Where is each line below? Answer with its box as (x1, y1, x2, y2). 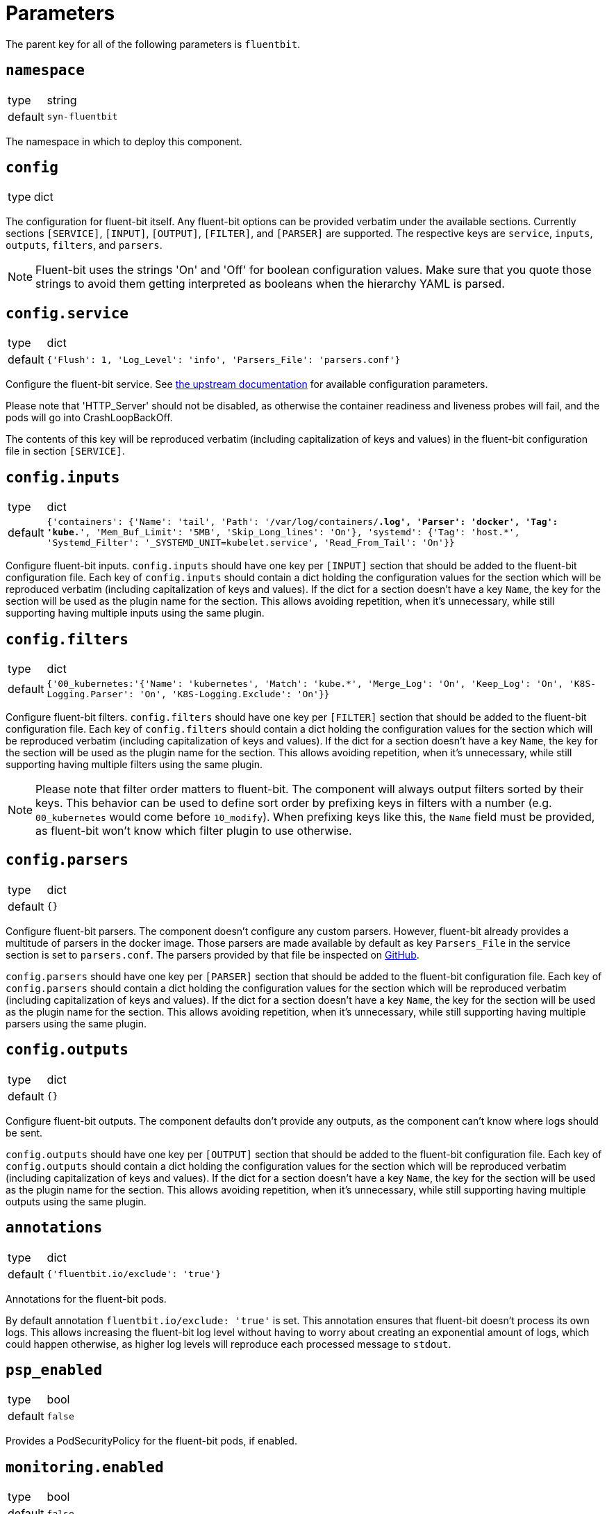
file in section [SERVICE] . (6, 445, 125, 457)
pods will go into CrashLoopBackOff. (6, 412, 173, 424)
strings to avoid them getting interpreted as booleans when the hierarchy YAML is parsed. (35, 277, 505, 291)
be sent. (6, 1126, 43, 1139)
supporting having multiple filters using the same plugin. (6, 758, 263, 770)
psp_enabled (6, 1361, 103, 1378)
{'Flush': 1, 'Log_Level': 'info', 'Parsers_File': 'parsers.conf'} (47, 354, 401, 365)
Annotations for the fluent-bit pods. (6, 1292, 167, 1305)
